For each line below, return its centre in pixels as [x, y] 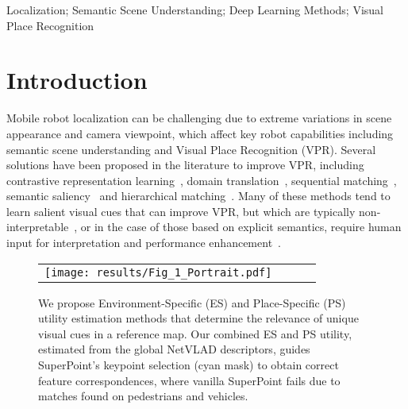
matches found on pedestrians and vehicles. [143, 396]
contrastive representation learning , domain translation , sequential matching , [202, 180]
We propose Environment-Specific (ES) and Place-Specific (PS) [192, 302]
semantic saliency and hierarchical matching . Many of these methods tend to [198, 196]
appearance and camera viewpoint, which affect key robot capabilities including [200, 133]
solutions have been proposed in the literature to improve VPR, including [185, 165]
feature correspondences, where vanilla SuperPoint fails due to [189, 380]
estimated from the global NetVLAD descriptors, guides [174, 349]
